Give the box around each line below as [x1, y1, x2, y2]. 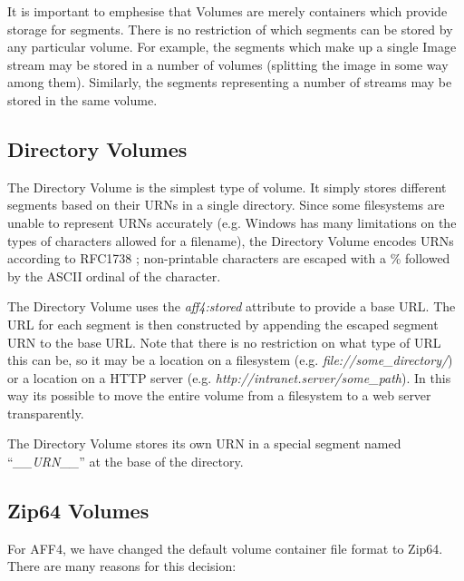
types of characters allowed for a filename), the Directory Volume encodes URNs [7, 231, 454, 250]
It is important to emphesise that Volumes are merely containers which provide [7, 2, 448, 20]
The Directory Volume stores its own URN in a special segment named [7, 434, 401, 453]
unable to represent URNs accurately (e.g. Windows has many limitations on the [7, 212, 457, 231]
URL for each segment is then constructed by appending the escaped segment [7, 314, 439, 333]
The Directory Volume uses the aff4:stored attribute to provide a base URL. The [7, 297, 456, 316]
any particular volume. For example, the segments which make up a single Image [7, 37, 457, 56]
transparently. [7, 403, 84, 422]
